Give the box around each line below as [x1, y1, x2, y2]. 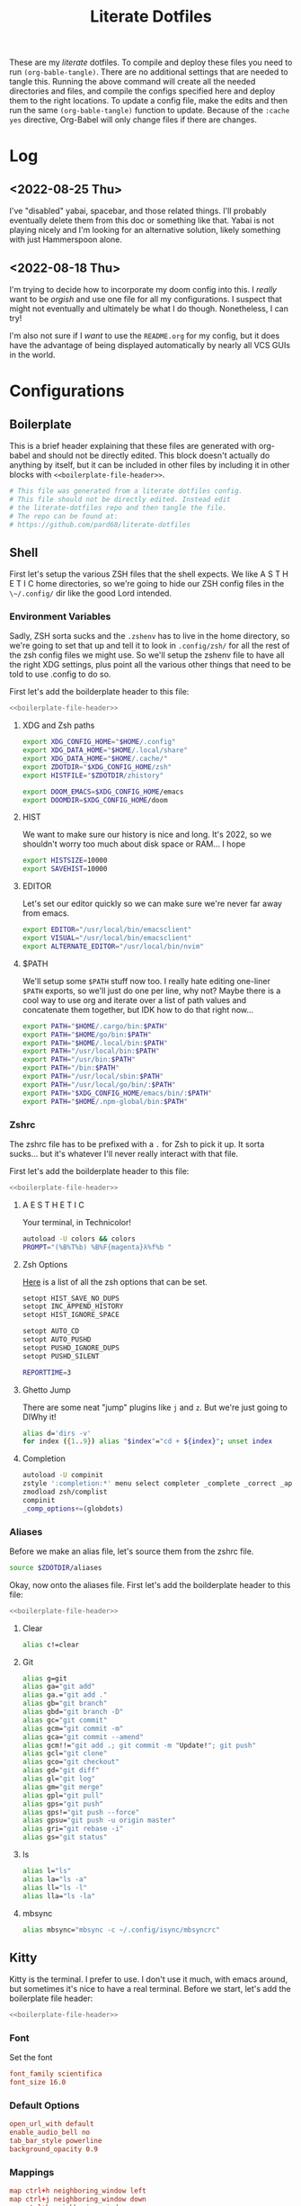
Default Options [9, 2099, 80, 2112]
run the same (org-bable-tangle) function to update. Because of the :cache [9, 105, 290, 116]
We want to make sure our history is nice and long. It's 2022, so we [22, 829, 272, 840]
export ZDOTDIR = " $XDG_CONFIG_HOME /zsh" [22, 762, 173, 771]
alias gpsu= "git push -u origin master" [22, 1816, 176, 1825]
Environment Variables [9, 610, 111, 623]
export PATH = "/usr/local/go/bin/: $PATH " [22, 1080, 176, 1090]
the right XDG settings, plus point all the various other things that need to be [9, 659, 292, 670]
